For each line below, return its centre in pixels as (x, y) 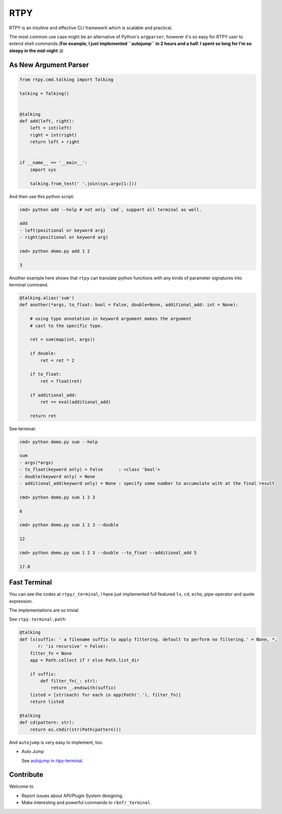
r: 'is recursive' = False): (73, 646)
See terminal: (23, 429)
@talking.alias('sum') (47, 298)
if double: (43, 353)
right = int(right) (54, 135)
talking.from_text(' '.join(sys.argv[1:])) (83, 184)
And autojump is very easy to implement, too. (56, 742)
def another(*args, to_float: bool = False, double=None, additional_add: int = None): (129, 305)
